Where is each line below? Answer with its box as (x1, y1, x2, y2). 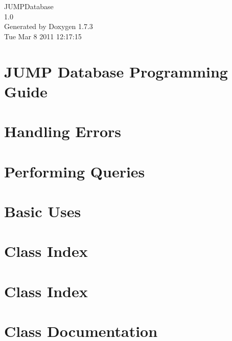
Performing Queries (4, 161, 145, 181)
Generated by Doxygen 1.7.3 (4, 21, 93, 32)
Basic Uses (4, 200, 81, 221)
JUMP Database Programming (4, 61, 228, 82)
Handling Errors (4, 121, 122, 142)
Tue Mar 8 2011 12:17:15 (4, 31, 82, 41)
